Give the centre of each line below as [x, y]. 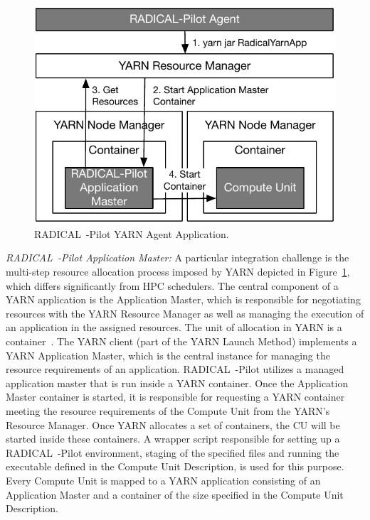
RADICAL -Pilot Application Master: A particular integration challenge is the [178, 258]
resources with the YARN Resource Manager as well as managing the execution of [185, 313]
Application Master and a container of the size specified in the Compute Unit [175, 494]
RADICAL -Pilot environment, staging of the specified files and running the [173, 452]
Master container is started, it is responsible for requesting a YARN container [175, 397]
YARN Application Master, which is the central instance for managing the [168, 355]
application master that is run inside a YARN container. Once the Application [177, 383]
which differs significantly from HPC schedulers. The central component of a [172, 285]
